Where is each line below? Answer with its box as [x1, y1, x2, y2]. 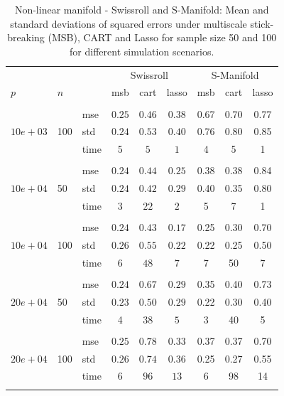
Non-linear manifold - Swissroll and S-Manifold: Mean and [14, 2, 269, 16]
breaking [7, 30, 45, 45]
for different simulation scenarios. [70, 43, 214, 58]
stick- [250, 16, 274, 31]
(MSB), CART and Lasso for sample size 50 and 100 [48, 30, 277, 45]
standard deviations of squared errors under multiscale [10, 16, 247, 31]
